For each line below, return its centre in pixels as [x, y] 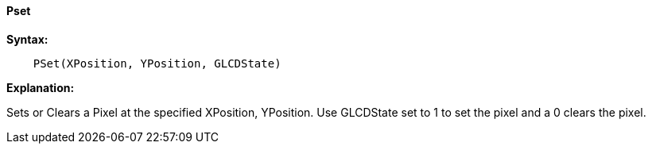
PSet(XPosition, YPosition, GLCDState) [157, 63]
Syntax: [27, 39]
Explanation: [41, 87]
